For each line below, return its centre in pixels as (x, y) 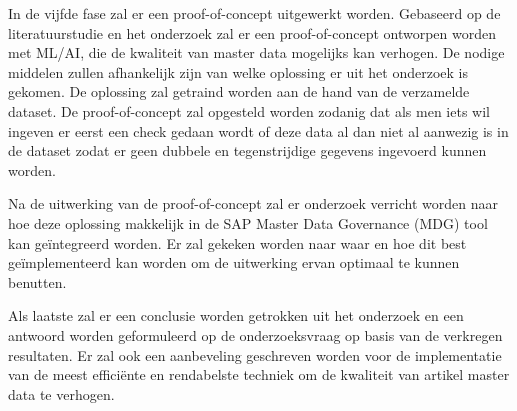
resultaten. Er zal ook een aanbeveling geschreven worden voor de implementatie (255, 354)
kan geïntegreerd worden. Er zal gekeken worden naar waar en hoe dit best (237, 242)
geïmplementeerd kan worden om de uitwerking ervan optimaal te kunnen (234, 262)
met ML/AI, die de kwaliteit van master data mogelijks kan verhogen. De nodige (256, 52)
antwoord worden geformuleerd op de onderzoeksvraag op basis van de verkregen (255, 334)
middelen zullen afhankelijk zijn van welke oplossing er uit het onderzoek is (238, 71)
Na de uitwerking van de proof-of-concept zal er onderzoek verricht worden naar (253, 203)
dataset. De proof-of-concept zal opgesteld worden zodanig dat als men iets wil (249, 110)
